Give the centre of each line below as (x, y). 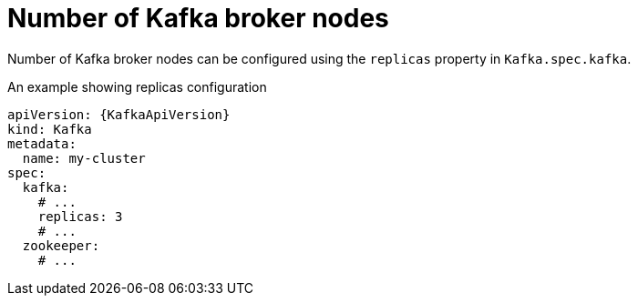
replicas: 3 (80, 216)
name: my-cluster (84, 158)
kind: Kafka (50, 129)
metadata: (42, 143)
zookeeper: (61, 245)
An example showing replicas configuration (137, 86)
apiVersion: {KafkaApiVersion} (119, 114)
